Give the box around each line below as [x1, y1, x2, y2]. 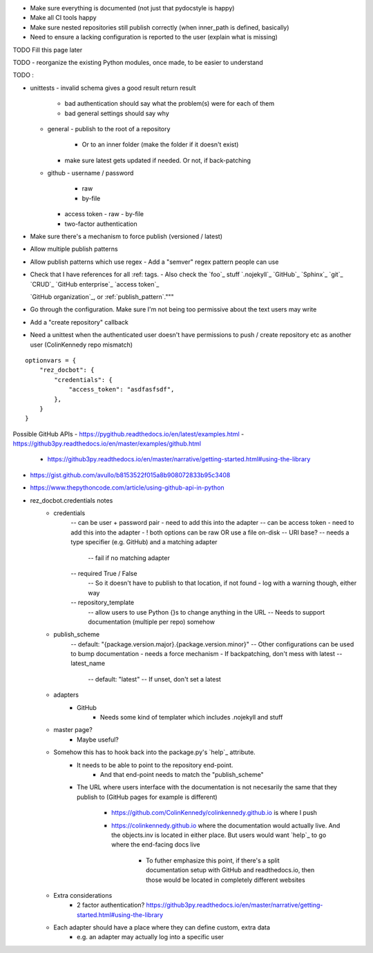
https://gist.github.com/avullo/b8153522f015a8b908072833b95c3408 [30, 470, 231, 479]
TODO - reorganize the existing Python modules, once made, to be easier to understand [12, 58, 264, 66]
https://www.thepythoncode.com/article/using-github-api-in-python [30, 483, 224, 492]
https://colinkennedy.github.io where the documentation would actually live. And [111, 821, 341, 829]
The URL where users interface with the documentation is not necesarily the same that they [77, 783, 338, 791]
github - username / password [47, 169, 134, 177]
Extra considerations [53, 891, 113, 899]
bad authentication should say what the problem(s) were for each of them [64, 99, 275, 108]
